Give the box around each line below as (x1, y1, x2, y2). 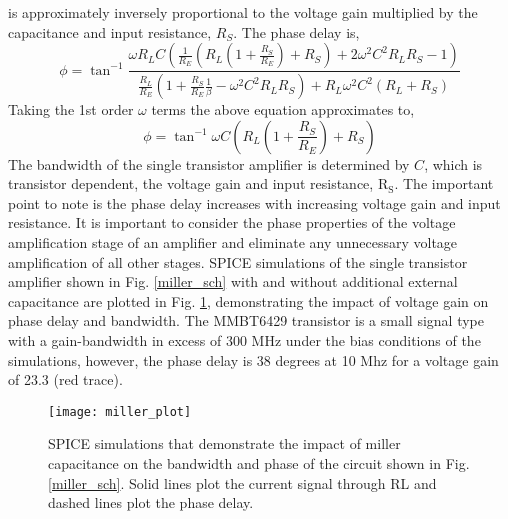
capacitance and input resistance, (8, 21, 212, 42)
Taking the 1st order (8, 99, 134, 120)
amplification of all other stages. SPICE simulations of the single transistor (8, 251, 468, 272)
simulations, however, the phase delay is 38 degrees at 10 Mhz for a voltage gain (8, 349, 499, 370)
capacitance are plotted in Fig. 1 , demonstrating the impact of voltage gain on (8, 290, 489, 311)
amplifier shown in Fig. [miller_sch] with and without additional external (8, 271, 458, 292)
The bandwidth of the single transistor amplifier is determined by (8, 153, 410, 174)
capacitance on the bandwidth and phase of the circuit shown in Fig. (48, 453, 470, 474)
